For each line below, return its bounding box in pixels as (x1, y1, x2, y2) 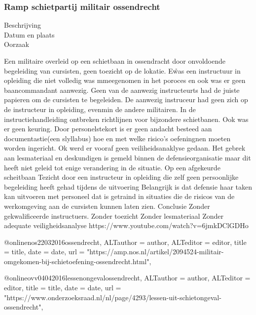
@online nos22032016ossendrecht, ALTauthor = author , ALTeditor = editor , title (4, 236, 247, 247)
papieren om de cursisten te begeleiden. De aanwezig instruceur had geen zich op (4, 94, 248, 105)
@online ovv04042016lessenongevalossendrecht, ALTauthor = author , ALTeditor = (4, 273, 251, 283)
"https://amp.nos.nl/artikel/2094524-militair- (87, 246, 224, 257)
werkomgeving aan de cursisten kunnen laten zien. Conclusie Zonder (4, 200, 210, 211)
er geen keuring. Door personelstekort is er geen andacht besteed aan (4, 123, 212, 134)
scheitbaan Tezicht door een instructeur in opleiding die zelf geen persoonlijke (4, 172, 239, 182)
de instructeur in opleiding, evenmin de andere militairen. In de (4, 104, 196, 114)
